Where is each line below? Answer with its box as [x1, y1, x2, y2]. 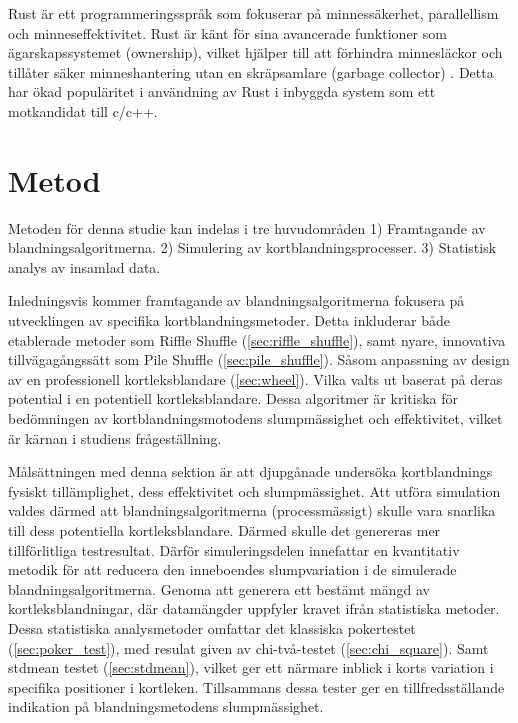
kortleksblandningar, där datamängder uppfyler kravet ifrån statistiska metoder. [8, 598, 500, 619]
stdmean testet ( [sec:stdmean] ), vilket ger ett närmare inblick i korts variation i [8, 657, 494, 678]
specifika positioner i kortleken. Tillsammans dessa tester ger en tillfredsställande [8, 676, 505, 697]
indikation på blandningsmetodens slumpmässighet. [8, 696, 324, 717]
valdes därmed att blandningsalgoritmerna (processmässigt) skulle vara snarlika [8, 500, 496, 521]
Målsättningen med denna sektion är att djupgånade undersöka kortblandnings [8, 461, 493, 482]
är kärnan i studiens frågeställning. [8, 427, 222, 448]
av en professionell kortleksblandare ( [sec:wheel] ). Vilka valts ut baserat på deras [8, 368, 503, 389]
